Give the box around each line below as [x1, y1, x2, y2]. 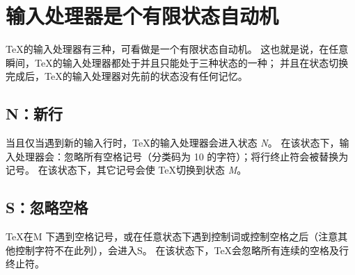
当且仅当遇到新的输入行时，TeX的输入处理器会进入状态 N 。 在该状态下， [6, 135, 340, 150]
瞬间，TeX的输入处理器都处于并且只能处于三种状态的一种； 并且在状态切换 [6, 55, 349, 69]
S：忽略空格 [6, 197, 88, 218]
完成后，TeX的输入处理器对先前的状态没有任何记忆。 [6, 69, 248, 83]
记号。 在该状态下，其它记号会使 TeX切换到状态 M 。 [6, 162, 247, 177]
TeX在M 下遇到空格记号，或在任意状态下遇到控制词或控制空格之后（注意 [6, 229, 338, 244]
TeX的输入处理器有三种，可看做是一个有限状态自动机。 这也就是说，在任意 [6, 42, 349, 56]
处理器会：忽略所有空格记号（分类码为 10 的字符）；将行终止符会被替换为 [15, 149, 349, 163]
